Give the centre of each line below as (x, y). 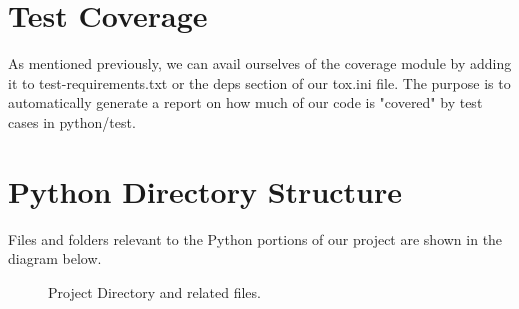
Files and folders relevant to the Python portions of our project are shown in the (255, 238)
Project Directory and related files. (154, 291)
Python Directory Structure (205, 190)
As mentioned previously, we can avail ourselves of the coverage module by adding (260, 63)
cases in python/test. (72, 121)
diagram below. (55, 258)
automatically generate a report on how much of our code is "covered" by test (245, 102)
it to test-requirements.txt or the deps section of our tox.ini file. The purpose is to (259, 82)
